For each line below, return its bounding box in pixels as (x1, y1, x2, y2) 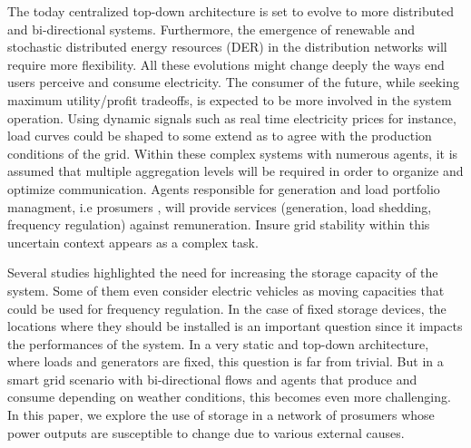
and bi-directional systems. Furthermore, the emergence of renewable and (7, 19, 416, 38)
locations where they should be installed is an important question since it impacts (7, 317, 463, 336)
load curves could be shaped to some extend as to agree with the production (7, 126, 432, 145)
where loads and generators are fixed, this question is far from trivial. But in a (7, 352, 444, 371)
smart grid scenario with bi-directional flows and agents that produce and (7, 369, 417, 388)
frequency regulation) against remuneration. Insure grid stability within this (7, 215, 430, 234)
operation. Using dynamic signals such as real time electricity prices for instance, (7, 108, 456, 127)
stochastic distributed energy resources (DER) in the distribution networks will (7, 37, 447, 56)
